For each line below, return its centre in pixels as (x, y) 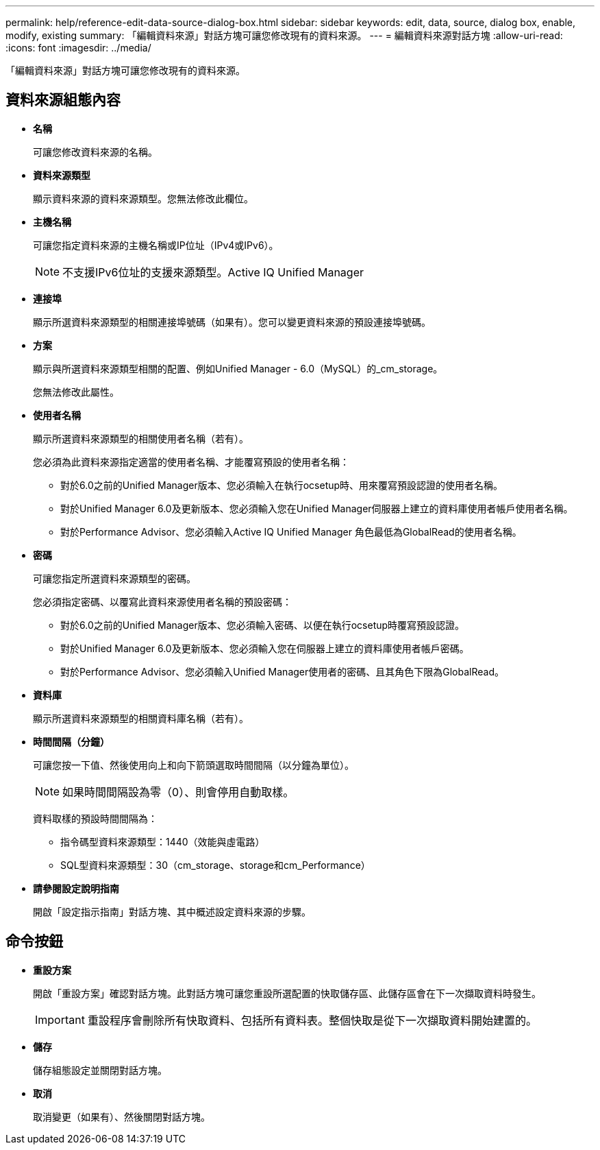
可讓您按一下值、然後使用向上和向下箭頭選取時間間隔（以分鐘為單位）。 (193, 765)
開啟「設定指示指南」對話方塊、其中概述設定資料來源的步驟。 (172, 911)
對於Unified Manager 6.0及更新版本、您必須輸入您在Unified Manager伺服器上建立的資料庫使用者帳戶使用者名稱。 (317, 508)
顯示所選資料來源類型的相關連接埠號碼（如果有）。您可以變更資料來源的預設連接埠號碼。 (232, 322)
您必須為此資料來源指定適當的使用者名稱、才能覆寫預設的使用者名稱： (191, 462)
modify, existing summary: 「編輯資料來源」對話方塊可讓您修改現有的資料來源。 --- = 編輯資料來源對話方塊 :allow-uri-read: (284, 35)
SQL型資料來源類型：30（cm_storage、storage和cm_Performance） (215, 865)
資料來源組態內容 (63, 100)
